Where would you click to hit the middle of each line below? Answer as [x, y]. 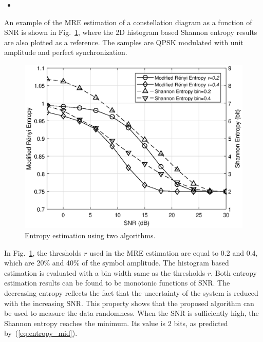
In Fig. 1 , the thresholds [43, 252]
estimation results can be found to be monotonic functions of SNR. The [117, 283]
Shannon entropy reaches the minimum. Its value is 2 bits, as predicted [116, 323]
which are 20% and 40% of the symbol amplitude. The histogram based [117, 263]
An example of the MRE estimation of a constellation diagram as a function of [128, 22]
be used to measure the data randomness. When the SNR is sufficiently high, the [131, 313]
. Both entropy [234, 272]
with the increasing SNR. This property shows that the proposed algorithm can [129, 303]
